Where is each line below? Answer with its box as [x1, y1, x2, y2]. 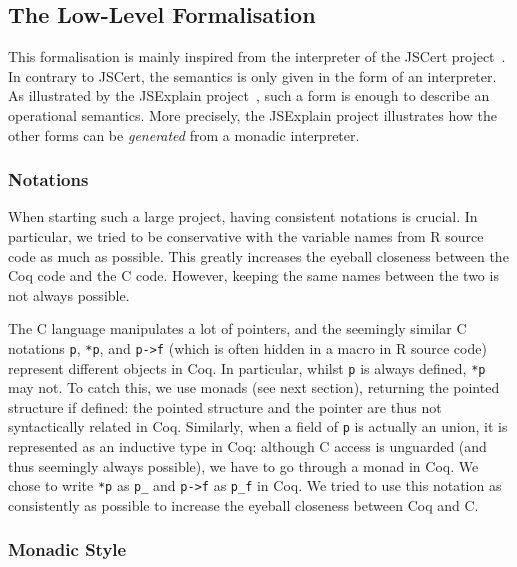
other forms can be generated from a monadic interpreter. [8, 124, 360, 145]
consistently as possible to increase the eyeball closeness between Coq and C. [8, 494, 479, 515]
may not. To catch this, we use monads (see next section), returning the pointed [8, 377, 500, 398]
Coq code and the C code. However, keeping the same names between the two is [8, 265, 499, 286]
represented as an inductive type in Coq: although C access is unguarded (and [8, 436, 487, 457]
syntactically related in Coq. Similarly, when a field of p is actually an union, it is [8, 416, 508, 437]
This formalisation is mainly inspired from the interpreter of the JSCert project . [8, 46, 506, 67]
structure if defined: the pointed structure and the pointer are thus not [8, 396, 442, 417]
